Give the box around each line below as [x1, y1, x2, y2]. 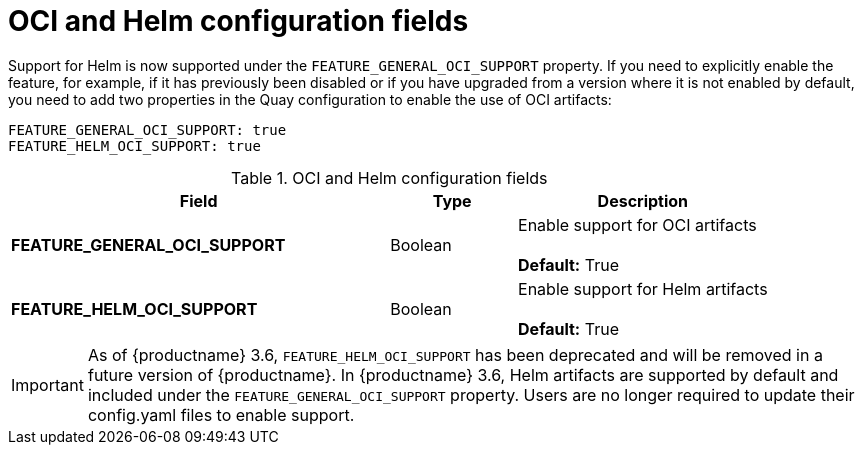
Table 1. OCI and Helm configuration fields [231, 167, 548, 188]
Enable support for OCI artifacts [518, 214, 757, 235]
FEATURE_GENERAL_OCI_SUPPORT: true [8, 121, 287, 138]
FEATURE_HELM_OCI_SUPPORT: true [8, 137, 261, 154]
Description [597, 190, 689, 211]
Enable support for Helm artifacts [518, 278, 768, 299]
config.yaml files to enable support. [87, 404, 355, 425]
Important [11, 374, 84, 395]
